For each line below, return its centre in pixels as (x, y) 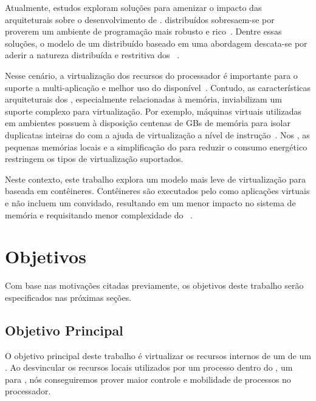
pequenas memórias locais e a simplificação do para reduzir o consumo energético (156, 147)
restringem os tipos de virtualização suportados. (94, 159)
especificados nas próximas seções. (68, 297)
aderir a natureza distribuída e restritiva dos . (92, 55)
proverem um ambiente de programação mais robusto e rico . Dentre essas (143, 31)
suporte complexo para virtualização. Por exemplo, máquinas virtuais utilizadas (153, 111)
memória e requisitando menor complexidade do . (99, 214)
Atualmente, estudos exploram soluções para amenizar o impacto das (133, 7)
